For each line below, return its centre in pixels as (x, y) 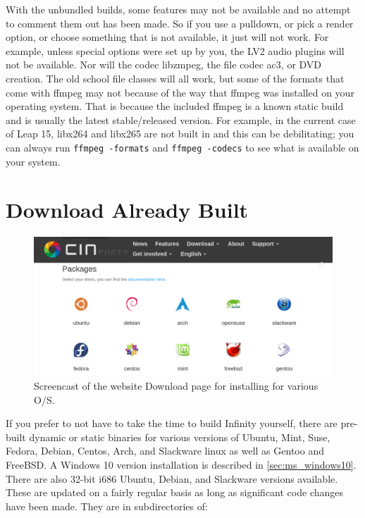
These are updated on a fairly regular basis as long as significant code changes (175, 492)
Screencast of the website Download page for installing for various (176, 386)
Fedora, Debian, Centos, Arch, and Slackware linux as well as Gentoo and (165, 451)
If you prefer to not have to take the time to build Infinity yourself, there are (172, 423)
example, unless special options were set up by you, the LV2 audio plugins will (175, 50)
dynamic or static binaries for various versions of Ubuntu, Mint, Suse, (180, 437)
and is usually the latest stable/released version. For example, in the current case (181, 119)
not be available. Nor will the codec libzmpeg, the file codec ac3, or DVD (164, 64)
